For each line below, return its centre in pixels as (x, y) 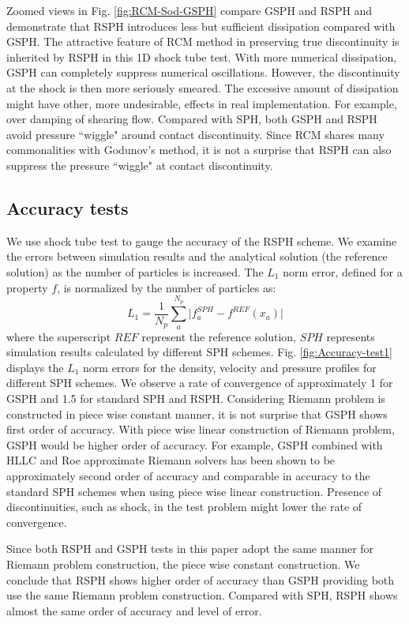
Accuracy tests (68, 207)
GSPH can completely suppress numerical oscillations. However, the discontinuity (203, 72)
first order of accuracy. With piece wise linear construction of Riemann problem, (201, 429)
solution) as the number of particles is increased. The (135, 271)
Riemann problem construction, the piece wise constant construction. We (183, 564)
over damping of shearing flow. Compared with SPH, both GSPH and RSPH (192, 119)
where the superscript (59, 336)
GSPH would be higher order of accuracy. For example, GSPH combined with (195, 444)
